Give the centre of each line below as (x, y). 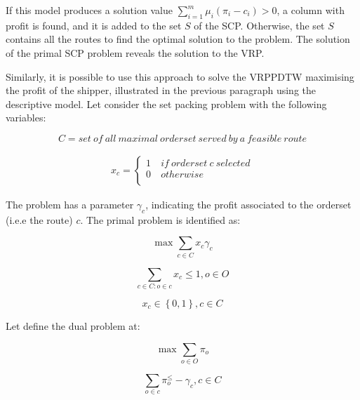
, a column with (311, 10)
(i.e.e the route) (39, 219)
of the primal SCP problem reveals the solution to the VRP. (135, 52)
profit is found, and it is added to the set (94, 25)
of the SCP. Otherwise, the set (259, 25)
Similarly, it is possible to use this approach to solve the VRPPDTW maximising (180, 76)
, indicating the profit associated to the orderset (248, 204)
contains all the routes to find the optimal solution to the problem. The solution (178, 39)
